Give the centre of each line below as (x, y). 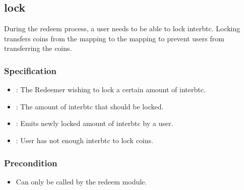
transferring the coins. (38, 48)
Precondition (31, 163)
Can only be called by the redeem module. (81, 181)
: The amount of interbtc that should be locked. (90, 106)
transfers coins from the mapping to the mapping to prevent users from (114, 38)
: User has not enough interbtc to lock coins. (84, 140)
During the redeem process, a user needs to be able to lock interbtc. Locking (122, 28)
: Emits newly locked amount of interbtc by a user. (95, 123)
